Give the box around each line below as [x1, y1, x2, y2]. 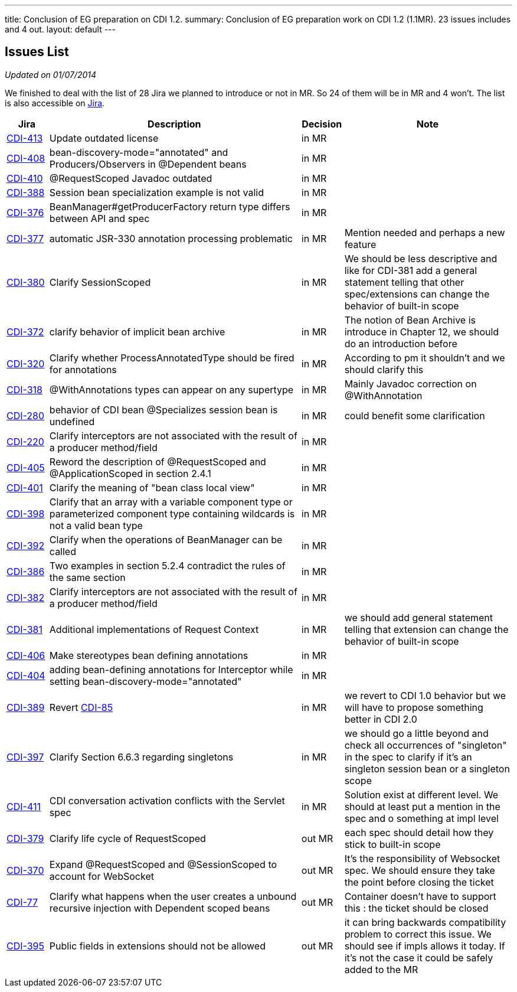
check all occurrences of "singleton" [344, 739, 507, 751]
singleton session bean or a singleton [344, 762, 510, 775]
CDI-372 [6, 325, 44, 338]
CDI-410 [6, 172, 43, 184]
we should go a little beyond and [344, 727, 489, 739]
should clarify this [344, 363, 424, 376]
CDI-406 [6, 649, 45, 661]
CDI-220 [6, 435, 44, 448]
